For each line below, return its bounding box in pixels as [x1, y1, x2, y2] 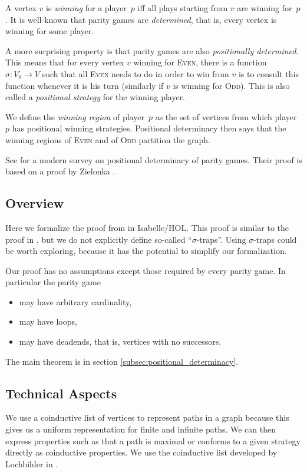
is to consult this [238, 67, 299, 80]
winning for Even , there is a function [133, 56, 267, 68]
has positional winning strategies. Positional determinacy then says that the [12, 122, 286, 134]
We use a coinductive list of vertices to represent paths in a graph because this [5, 411, 289, 424]
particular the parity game [5, 276, 101, 288]
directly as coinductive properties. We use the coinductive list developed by [5, 446, 278, 458]
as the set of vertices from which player [155, 110, 297, 123]
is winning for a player [46, 2, 127, 14]
